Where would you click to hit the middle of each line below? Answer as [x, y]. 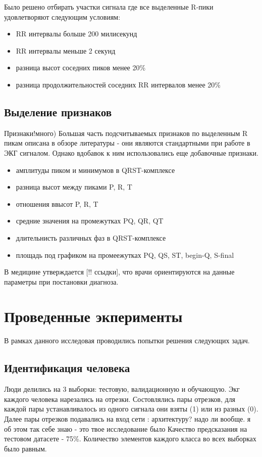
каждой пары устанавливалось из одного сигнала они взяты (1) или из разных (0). [131, 409]
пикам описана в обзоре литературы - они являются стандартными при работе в [127, 143]
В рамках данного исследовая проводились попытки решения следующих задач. [127, 340]
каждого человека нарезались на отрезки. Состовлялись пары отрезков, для [120, 399]
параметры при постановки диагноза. [61, 281]
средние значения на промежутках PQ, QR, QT [90, 221]
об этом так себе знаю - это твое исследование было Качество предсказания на [126, 428]
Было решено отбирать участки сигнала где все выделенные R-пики [109, 7]
